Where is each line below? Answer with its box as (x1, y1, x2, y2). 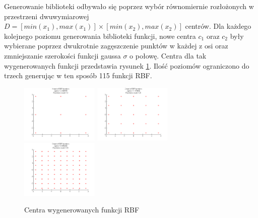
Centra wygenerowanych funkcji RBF (24, 204, 140, 215)
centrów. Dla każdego (185, 21, 251, 31)
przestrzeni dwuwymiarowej (4, 11, 89, 21)
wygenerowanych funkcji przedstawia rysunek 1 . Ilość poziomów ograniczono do (4, 60, 249, 71)
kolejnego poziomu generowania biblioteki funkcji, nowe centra (4, 30, 196, 41)
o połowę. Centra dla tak (130, 50, 207, 61)
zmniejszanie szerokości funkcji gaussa (4, 50, 121, 61)
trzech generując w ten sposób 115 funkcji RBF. (4, 70, 152, 81)
